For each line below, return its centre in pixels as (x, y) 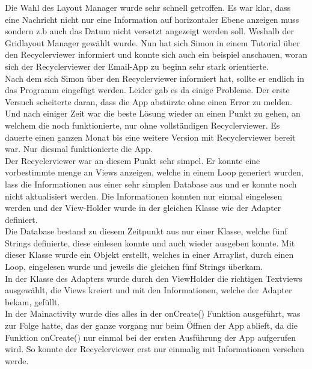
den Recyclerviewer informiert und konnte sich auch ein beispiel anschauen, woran (156, 54)
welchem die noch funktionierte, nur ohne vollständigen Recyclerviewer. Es (142, 125)
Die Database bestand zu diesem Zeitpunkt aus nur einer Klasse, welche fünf (146, 231)
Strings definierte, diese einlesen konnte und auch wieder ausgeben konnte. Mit (150, 242)
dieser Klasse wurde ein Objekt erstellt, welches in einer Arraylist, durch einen (149, 255)
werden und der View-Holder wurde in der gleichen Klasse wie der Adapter (143, 208)
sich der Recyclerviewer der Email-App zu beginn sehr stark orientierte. (137, 66)
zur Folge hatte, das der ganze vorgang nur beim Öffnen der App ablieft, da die (151, 325)
